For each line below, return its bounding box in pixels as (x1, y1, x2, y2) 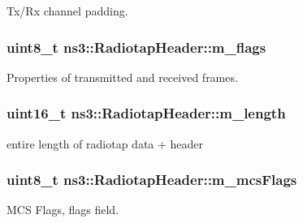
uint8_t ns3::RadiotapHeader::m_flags (6, 36, 266, 57)
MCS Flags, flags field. (6, 201, 119, 218)
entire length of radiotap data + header (6, 135, 204, 152)
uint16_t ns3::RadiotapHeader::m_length (6, 103, 286, 123)
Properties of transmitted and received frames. (6, 68, 238, 85)
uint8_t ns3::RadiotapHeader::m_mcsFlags (6, 169, 297, 190)
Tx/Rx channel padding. (6, 2, 128, 19)
